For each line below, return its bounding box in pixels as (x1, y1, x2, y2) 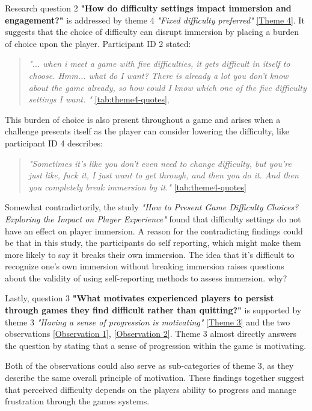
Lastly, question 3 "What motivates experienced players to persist (5, 292, 274, 304)
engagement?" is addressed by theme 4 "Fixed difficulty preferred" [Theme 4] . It (5, 13, 305, 26)
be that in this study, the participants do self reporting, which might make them (5, 236, 301, 249)
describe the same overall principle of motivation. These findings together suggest (5, 371, 305, 384)
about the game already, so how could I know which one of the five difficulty (28, 81, 307, 93)
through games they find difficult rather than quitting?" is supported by (5, 304, 302, 316)
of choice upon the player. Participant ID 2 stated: (5, 37, 191, 49)
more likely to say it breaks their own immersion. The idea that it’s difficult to (5, 248, 295, 260)
